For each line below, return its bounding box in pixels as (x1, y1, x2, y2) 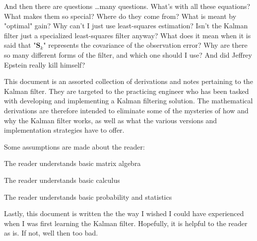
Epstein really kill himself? (4, 59, 85, 70)
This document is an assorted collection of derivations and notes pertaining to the (4, 76, 253, 86)
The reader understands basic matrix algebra (4, 158, 141, 168)
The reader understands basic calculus (4, 174, 120, 185)
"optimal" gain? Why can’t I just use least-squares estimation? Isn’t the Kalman (4, 20, 248, 31)
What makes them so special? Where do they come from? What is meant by (4, 10, 237, 21)
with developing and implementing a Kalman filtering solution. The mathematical (4, 95, 253, 106)
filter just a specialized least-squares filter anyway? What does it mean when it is (4, 30, 251, 40)
